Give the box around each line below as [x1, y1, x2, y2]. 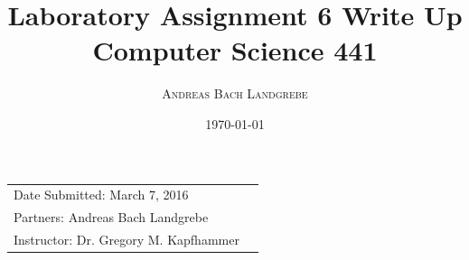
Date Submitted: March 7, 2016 [14, 185, 189, 204]
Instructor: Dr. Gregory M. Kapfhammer [14, 229, 239, 248]
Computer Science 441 [92, 32, 378, 69]
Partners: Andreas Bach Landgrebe [14, 208, 209, 227]
